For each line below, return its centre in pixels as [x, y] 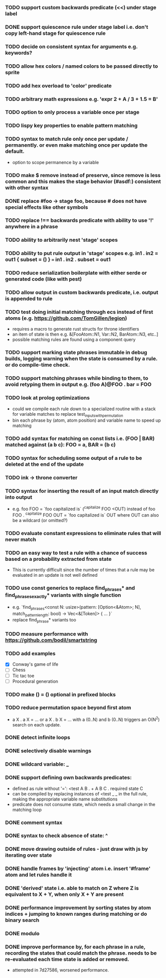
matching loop [27, 809]
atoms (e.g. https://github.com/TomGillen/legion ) [66, 318]
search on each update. [36, 724]
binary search [22, 920]
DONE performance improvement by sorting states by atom [78, 908]
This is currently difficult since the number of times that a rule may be [83, 570]
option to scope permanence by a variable [55, 162]
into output [19, 497]
